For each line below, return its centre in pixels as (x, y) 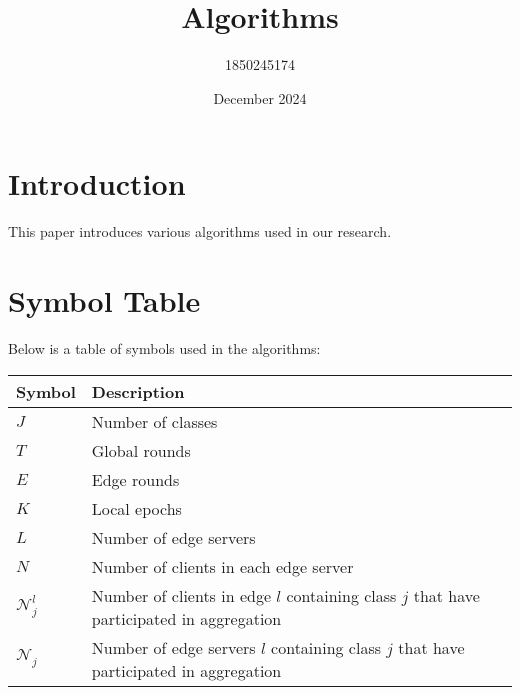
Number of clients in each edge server (222, 566)
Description (138, 391)
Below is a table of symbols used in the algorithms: (164, 347)
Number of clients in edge (181, 595)
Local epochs (136, 508)
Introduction (97, 183)
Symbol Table (104, 300)
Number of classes (154, 421)
